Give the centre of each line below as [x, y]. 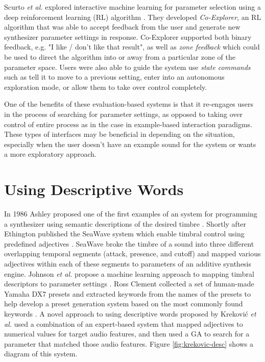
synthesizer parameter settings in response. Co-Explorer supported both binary [128, 37]
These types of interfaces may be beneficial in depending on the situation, [119, 134]
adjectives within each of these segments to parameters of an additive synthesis [128, 263]
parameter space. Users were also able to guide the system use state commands [127, 67]
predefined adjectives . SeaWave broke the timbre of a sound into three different [129, 243]
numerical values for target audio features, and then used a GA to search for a [127, 334]
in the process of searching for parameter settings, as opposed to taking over [124, 114]
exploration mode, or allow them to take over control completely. [106, 87]
